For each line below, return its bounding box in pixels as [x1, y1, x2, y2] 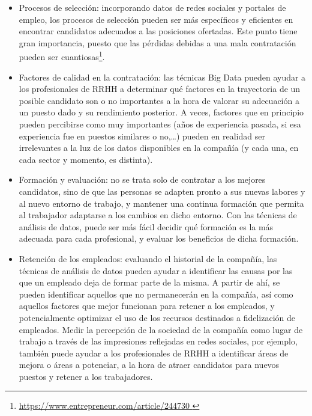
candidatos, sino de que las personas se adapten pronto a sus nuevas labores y [19, 185, 305, 197]
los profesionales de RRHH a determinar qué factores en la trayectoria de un [19, 82, 301, 95]
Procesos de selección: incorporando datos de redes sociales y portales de [19, 1, 286, 13]
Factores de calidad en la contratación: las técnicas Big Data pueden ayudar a [19, 70, 306, 83]
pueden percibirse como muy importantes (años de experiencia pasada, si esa [19, 118, 301, 130]
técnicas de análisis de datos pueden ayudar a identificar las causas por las [19, 264, 293, 277]
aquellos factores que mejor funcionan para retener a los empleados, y [19, 299, 275, 312]
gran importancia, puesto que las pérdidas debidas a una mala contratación [19, 36, 296, 49]
